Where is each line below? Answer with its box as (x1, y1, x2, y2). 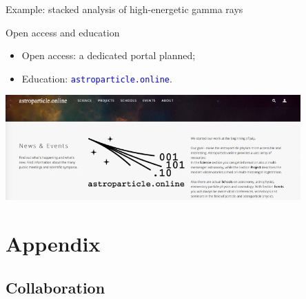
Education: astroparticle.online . (21, 71, 172, 85)
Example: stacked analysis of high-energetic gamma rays (6, 2, 243, 16)
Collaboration (6, 276, 105, 298)
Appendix (6, 230, 101, 258)
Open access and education (6, 25, 120, 39)
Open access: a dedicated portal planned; (21, 48, 196, 63)
